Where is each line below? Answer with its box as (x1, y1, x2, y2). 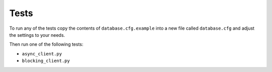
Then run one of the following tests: (9, 41, 84, 47)
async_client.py (22, 51, 62, 56)
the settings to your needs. (9, 32, 65, 38)
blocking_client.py (22, 58, 70, 64)
